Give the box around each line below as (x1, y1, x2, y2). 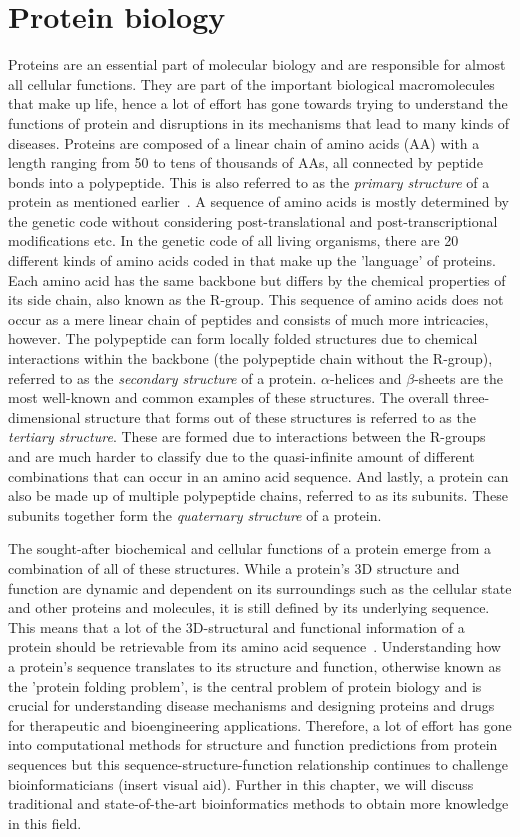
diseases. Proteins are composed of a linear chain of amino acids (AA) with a (8, 132, 480, 153)
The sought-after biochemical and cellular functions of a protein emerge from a (8, 538, 491, 559)
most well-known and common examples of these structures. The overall (8, 387, 449, 408)
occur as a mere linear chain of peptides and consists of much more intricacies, (8, 308, 489, 329)
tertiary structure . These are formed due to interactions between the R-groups (8, 426, 486, 447)
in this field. (8, 812, 82, 833)
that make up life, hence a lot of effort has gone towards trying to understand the (8, 93, 508, 114)
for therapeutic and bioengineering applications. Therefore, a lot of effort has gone (8, 714, 512, 735)
